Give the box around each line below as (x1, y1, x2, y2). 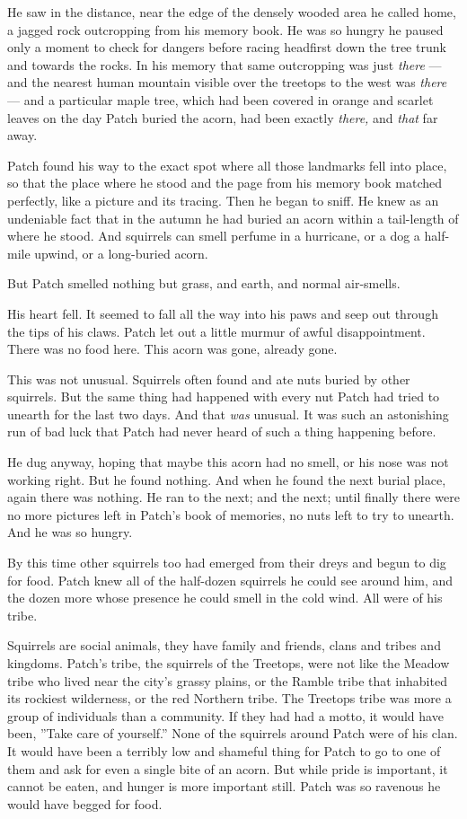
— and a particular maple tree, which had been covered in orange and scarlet (7, 90, 434, 109)
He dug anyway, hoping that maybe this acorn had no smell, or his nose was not (7, 453, 449, 471)
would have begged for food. (7, 794, 163, 813)
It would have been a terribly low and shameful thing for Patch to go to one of (7, 741, 441, 760)
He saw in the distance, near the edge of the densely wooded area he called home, (7, 3, 456, 21)
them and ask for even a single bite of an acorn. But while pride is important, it (7, 759, 448, 778)
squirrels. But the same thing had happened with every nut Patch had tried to (7, 387, 440, 406)
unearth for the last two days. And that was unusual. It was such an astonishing (7, 404, 449, 423)
